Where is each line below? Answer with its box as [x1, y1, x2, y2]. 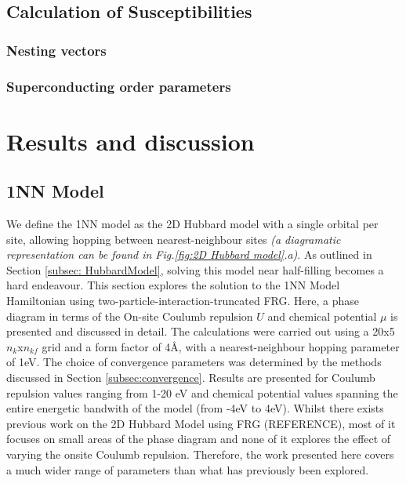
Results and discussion [6, 125, 255, 157]
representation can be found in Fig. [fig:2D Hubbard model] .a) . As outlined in [6, 246, 372, 263]
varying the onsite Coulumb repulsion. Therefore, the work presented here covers [6, 445, 394, 462]
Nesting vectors [6, 40, 107, 60]
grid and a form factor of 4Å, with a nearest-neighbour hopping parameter [42, 338, 400, 354]
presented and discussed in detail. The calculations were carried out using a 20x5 [6, 323, 395, 340]
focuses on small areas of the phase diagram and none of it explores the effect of [6, 430, 391, 447]
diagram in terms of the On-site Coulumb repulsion [6, 307, 253, 324]
